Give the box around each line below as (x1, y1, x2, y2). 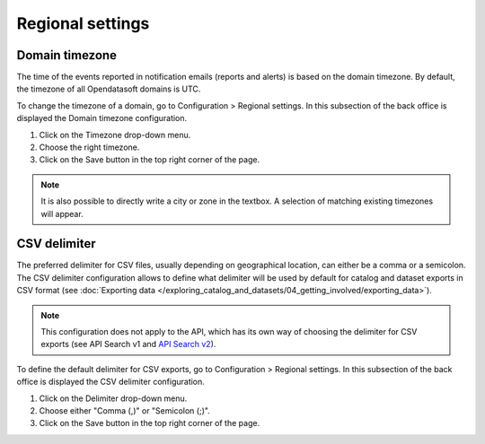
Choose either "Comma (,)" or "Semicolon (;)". (39, 405, 210, 416)
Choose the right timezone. (39, 142, 140, 152)
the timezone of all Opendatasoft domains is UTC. (16, 83, 201, 94)
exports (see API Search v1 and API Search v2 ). (40, 339, 216, 350)
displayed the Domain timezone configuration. (16, 113, 188, 124)
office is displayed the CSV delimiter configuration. (16, 377, 206, 387)
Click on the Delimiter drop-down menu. (39, 393, 188, 404)
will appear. (40, 208, 84, 219)
